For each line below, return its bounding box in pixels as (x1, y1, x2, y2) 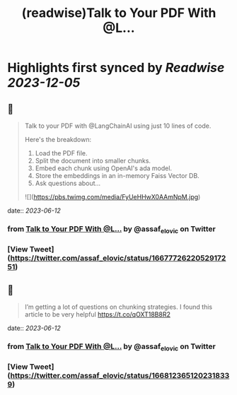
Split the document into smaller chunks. (35, 157, 151, 165)
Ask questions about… (35, 179, 101, 187)
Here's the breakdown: (24, 136, 92, 143)
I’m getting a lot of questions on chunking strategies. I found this (24, 302, 213, 311)
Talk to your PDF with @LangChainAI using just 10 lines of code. (24, 122, 212, 130)
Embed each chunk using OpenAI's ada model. (35, 164, 172, 172)
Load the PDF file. (35, 149, 88, 157)
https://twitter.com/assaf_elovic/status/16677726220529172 (10, 253, 226, 263)
